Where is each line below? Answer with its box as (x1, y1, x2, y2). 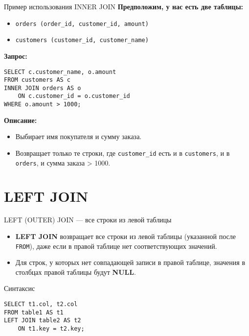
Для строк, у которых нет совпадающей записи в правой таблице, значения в (15, 257, 246, 267)
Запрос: (4, 50, 27, 61)
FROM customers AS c (4, 76, 71, 84)
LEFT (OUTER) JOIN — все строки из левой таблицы (4, 215, 172, 225)
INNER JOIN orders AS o (4, 84, 81, 92)
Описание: (4, 115, 37, 125)
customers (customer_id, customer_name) (15, 37, 149, 44)
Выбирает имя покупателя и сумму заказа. (15, 131, 142, 142)
